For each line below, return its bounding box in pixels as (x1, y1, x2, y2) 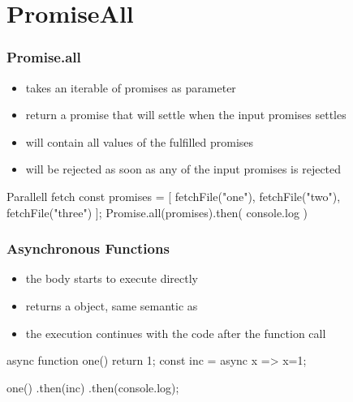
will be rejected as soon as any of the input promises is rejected (25, 160, 342, 177)
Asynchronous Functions (6, 238, 170, 259)
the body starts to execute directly (25, 270, 198, 287)
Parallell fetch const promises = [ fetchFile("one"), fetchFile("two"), (6, 187, 341, 204)
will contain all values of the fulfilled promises (25, 133, 254, 150)
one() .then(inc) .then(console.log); (6, 378, 179, 396)
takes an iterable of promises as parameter (25, 79, 236, 96)
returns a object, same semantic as (25, 297, 198, 314)
